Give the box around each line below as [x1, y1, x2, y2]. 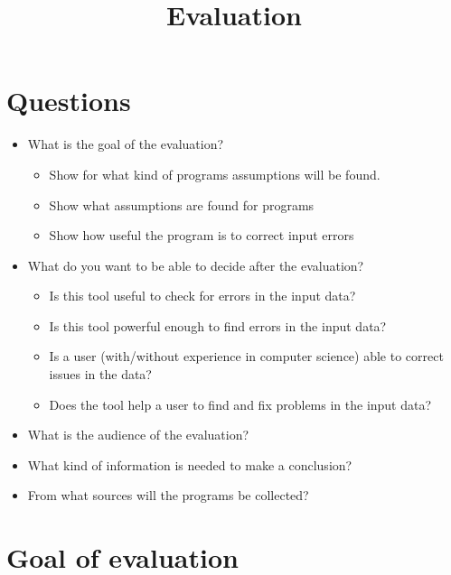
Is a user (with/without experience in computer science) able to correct [49, 347, 444, 366]
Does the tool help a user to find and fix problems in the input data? [49, 394, 432, 413]
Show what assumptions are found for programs [49, 195, 315, 214]
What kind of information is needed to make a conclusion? [27, 455, 352, 474]
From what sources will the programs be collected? [27, 486, 309, 505]
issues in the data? [49, 365, 152, 384]
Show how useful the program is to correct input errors [49, 226, 354, 245]
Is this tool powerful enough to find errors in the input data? [49, 316, 387, 335]
